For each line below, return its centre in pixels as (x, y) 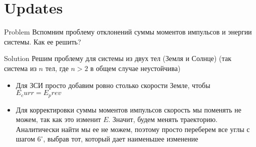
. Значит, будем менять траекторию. (163, 119)
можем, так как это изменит (58, 119)
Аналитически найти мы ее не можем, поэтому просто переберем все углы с (133, 129)
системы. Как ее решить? (43, 41)
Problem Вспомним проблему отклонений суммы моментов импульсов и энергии (128, 32)
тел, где (57, 68)
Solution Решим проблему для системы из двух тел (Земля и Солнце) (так (118, 58)
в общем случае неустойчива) (136, 68)
